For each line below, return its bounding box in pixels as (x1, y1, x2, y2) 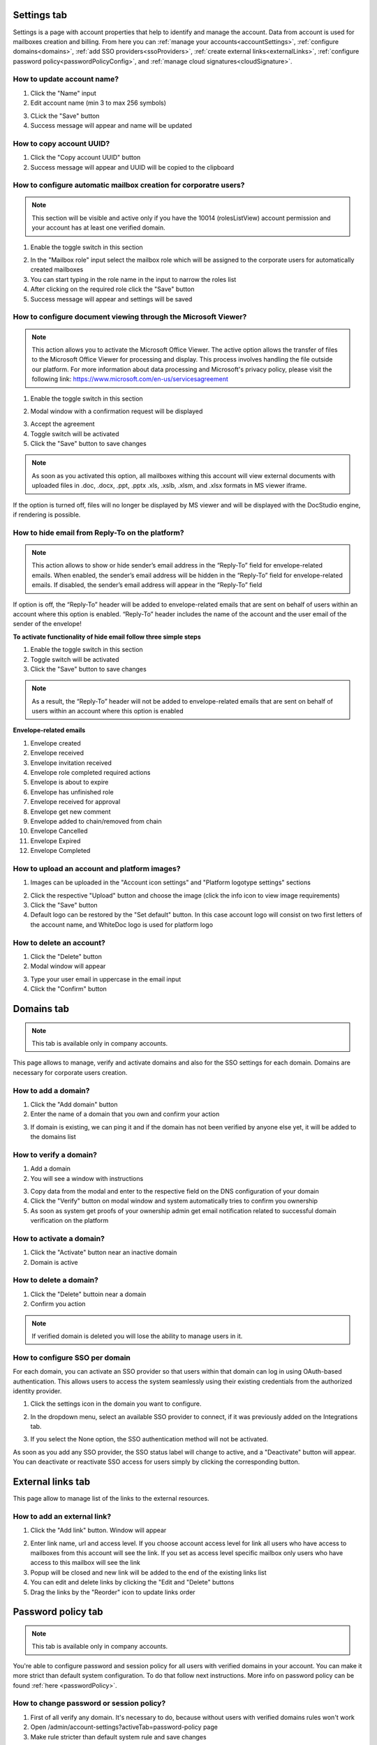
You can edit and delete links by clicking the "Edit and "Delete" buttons (30, 1578, 235, 1587)
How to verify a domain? (13, 1150, 98, 1159)
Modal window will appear (30, 962, 106, 970)
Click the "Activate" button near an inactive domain (30, 1248, 177, 1256)
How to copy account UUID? (13, 138, 110, 148)
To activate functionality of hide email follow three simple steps (13, 632, 202, 641)
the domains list (30, 1133, 76, 1141)
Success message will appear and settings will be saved (30, 295, 193, 303)
